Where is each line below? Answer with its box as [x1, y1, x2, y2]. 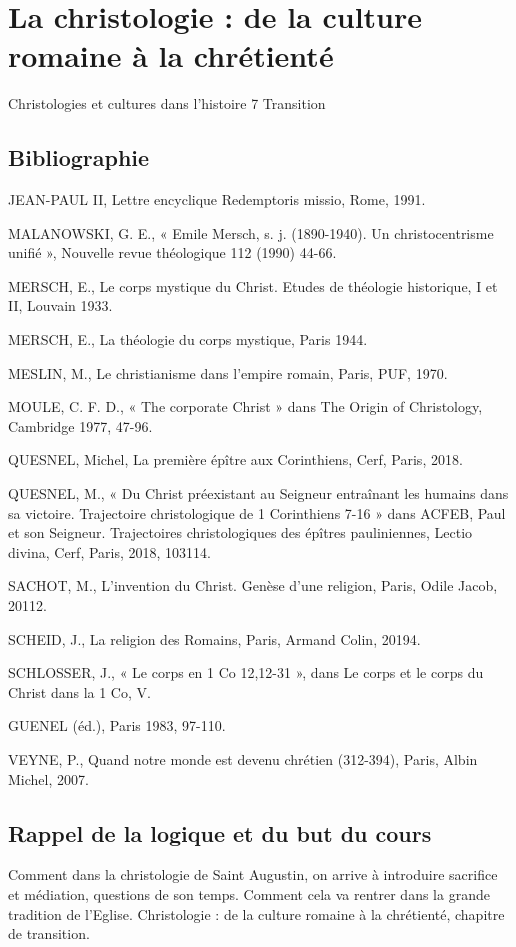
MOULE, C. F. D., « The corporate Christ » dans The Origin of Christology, [8, 396, 483, 417]
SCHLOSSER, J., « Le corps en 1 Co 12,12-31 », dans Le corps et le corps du [8, 662, 484, 683]
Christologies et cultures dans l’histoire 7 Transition [8, 93, 326, 114]
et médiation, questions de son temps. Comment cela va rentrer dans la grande [8, 883, 490, 904]
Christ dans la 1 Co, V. [8, 681, 151, 702]
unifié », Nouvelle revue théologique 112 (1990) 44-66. [8, 242, 337, 263]
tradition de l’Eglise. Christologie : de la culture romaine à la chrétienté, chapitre [8, 903, 505, 924]
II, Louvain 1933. [8, 295, 113, 316]
